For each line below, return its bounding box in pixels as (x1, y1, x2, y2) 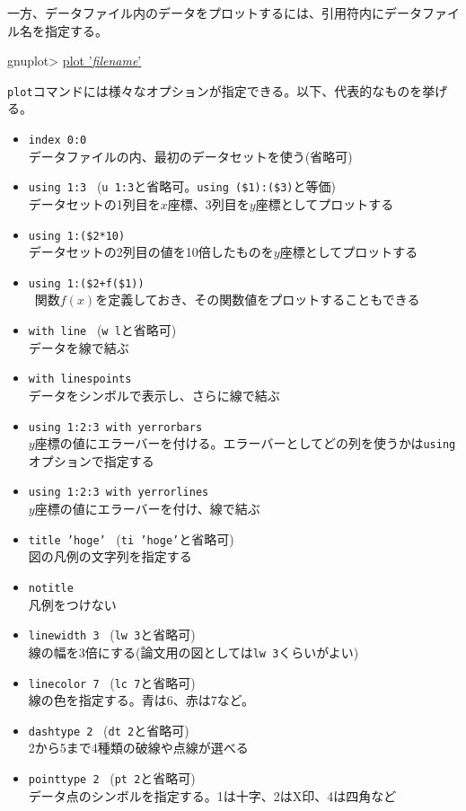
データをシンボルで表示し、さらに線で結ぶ (28, 385, 280, 404)
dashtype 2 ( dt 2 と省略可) (28, 720, 189, 739)
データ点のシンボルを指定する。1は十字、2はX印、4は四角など (28, 786, 397, 805)
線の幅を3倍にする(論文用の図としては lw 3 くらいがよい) (28, 642, 359, 661)
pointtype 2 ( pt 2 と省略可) (28, 769, 196, 787)
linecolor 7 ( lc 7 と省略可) (28, 673, 196, 692)
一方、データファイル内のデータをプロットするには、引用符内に (7, 4, 384, 22)
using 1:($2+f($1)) (28, 277, 145, 290)
